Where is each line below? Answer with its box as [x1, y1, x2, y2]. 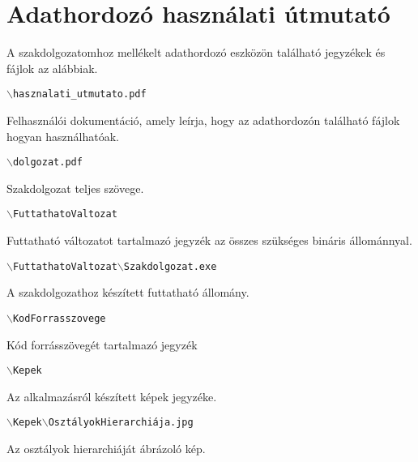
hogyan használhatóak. [6, 127, 119, 144]
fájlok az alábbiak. [6, 59, 98, 76]
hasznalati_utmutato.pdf [12, 88, 147, 101]
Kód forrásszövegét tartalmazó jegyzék [6, 336, 198, 353]
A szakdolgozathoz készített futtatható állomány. [6, 284, 250, 301]
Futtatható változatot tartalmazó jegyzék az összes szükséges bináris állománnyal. [6, 232, 412, 249]
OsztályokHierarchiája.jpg [48, 417, 194, 429]
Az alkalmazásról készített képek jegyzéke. [6, 387, 217, 404]
